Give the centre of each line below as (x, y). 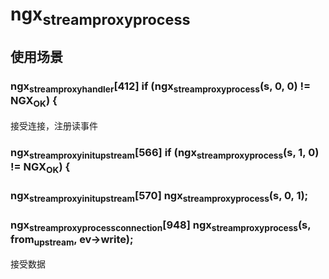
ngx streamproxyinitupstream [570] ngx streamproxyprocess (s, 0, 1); (159, 197)
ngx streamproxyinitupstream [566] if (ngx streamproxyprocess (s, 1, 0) (165, 153)
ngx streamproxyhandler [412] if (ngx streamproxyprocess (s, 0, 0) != (161, 87)
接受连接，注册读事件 (54, 126)
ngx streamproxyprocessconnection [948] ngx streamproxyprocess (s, (161, 225)
